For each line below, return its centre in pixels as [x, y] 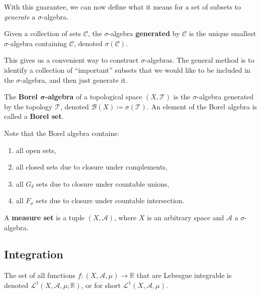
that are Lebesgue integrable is [184, 275]
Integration [34, 254]
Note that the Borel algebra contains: [62, 133]
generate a [20, 16]
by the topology [28, 106]
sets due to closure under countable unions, [103, 183]
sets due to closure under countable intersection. [110, 200]
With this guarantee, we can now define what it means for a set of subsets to [123, 7]
